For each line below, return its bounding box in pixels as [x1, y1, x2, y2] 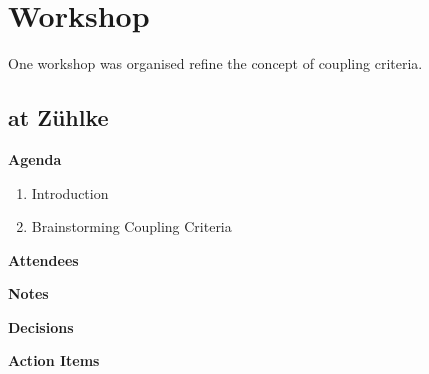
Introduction [31, 182, 109, 203]
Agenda [8, 148, 62, 169]
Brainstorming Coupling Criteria [31, 216, 232, 237]
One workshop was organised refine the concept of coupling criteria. [8, 53, 423, 74]
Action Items [8, 350, 100, 371]
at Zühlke [8, 102, 109, 133]
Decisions [8, 316, 74, 337]
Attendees [8, 249, 79, 270]
